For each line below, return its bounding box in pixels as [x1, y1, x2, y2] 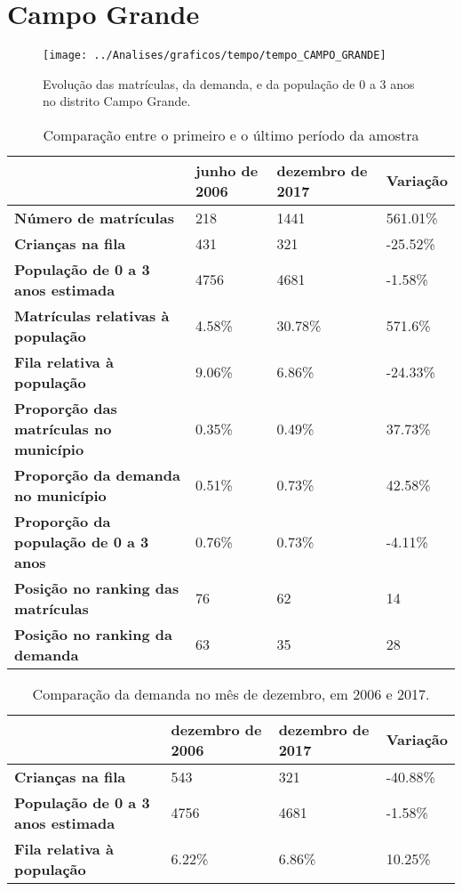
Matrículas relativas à [14, 304, 170, 326]
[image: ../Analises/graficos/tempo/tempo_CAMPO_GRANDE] [43, 49, 386, 62]
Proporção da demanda [14, 464, 180, 485]
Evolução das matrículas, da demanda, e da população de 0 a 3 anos [43, 74, 415, 93]
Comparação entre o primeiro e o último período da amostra [43, 124, 419, 145]
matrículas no [14, 417, 112, 439]
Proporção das [14, 397, 117, 418]
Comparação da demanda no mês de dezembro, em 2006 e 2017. [32, 683, 430, 704]
